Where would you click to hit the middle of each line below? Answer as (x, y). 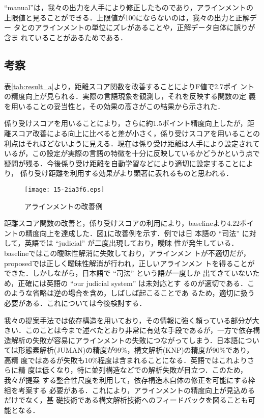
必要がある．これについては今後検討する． (75, 303)
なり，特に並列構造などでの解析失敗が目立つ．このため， (152, 370)
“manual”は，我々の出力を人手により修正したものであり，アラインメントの (129, 7)
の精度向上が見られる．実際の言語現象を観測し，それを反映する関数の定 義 (130, 96)
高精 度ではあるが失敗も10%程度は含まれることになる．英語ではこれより (126, 360)
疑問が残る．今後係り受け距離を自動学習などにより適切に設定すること (122, 163)
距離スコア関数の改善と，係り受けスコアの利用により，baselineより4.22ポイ (129, 223)
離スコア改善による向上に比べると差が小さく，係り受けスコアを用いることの (132, 133)
